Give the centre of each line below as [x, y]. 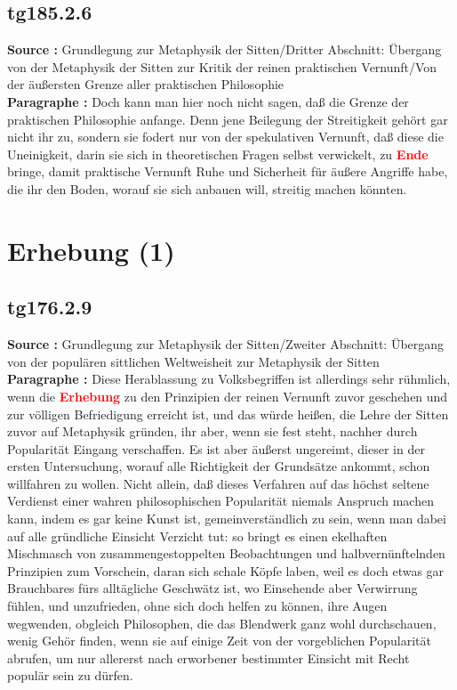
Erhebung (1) [91, 250]
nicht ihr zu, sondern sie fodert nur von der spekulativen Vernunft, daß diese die [225, 137]
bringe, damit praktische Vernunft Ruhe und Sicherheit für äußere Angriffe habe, [228, 171]
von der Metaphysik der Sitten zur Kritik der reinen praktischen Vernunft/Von [222, 66]
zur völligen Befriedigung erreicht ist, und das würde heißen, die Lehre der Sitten [228, 414]
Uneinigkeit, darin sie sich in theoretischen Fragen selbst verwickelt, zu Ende [218, 154]
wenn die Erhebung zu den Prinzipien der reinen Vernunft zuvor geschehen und [228, 396]
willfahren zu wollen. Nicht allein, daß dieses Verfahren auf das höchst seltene [218, 483]
